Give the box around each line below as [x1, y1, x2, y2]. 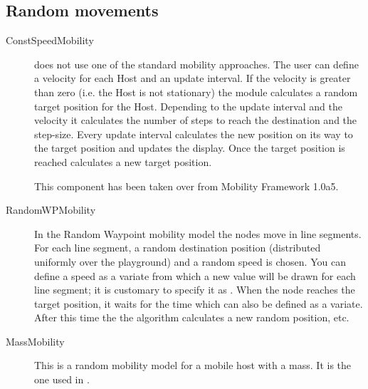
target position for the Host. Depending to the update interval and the [34, 98, 342, 113]
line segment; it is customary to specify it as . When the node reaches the [34, 282, 355, 297]
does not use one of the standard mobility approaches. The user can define [34, 56, 359, 71]
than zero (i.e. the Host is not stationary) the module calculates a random [34, 84, 358, 99]
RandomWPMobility [6, 202, 96, 217]
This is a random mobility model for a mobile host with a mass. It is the [34, 358, 352, 373]
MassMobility [6, 333, 65, 348]
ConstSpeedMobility [6, 33, 94, 48]
